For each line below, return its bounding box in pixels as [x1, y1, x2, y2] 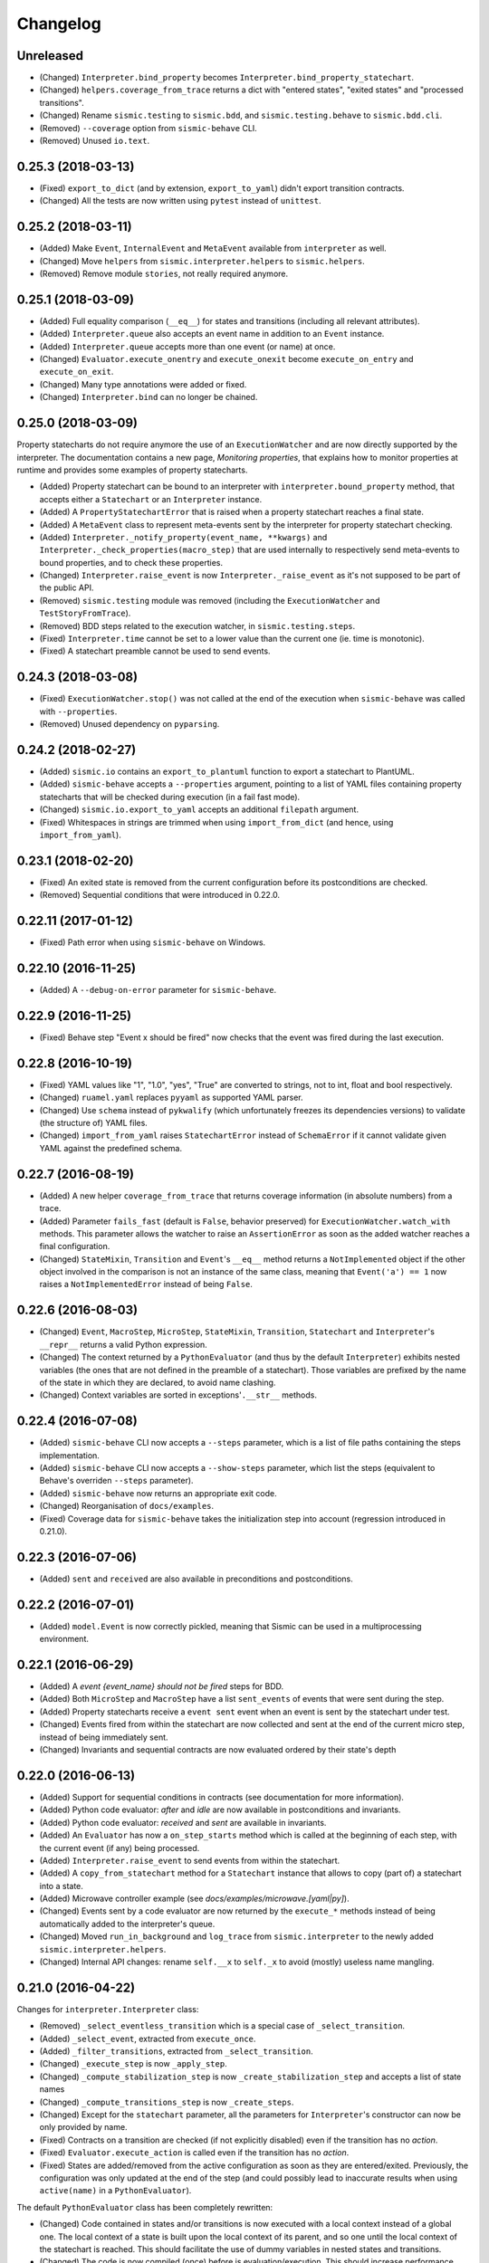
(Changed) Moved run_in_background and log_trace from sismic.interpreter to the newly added [39, 1931, 434, 1942]
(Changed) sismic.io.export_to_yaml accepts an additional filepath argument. [39, 804, 360, 815]
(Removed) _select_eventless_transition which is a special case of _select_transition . [39, 2020, 406, 2031]
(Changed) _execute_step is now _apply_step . [39, 2058, 227, 2069]
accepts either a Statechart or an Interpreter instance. [39, 493, 263, 504]
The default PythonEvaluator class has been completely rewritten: [16, 2201, 273, 2212]
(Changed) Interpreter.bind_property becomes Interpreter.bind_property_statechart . [39, 72, 415, 83]
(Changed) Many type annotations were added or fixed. [39, 378, 247, 389]
